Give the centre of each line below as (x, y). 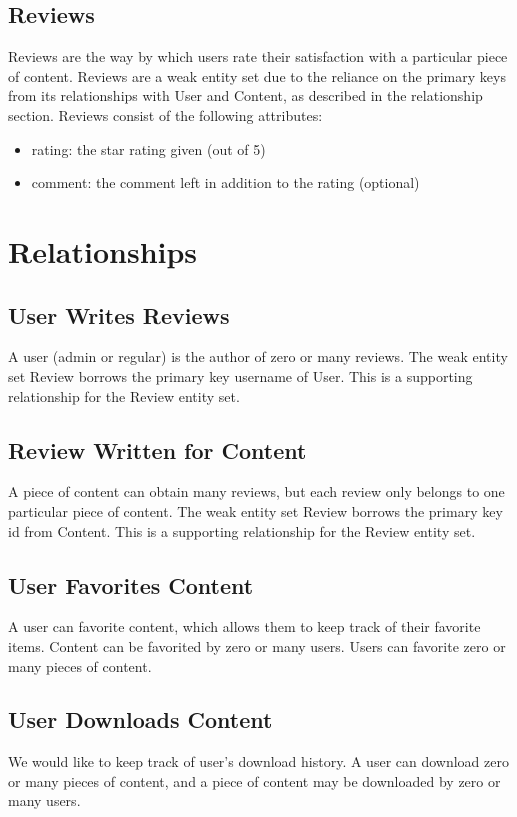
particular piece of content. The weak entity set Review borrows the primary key (255, 510)
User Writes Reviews (119, 314)
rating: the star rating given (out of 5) (148, 148)
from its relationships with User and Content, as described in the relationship (245, 95)
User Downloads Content (140, 719)
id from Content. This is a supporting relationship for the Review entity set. (242, 530)
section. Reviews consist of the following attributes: (165, 114)
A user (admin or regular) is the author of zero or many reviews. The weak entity (258, 356)
